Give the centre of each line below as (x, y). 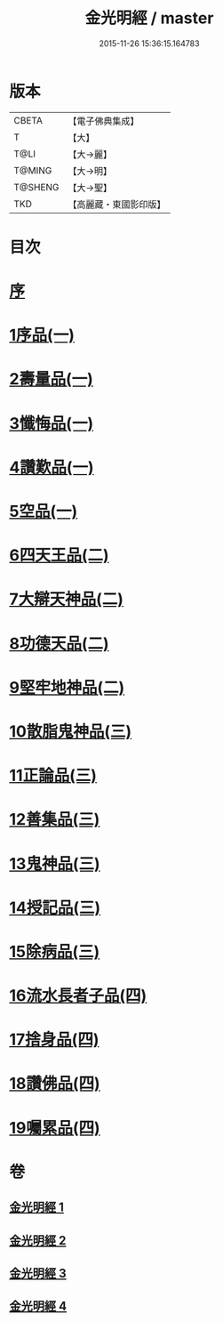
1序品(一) (42, 335)
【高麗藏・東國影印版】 (117, 204)
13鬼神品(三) (55, 863)
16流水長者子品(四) (78, 996)
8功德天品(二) (59, 644)
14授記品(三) (55, 907)
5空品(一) (44, 512)
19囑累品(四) (55, 1128)
